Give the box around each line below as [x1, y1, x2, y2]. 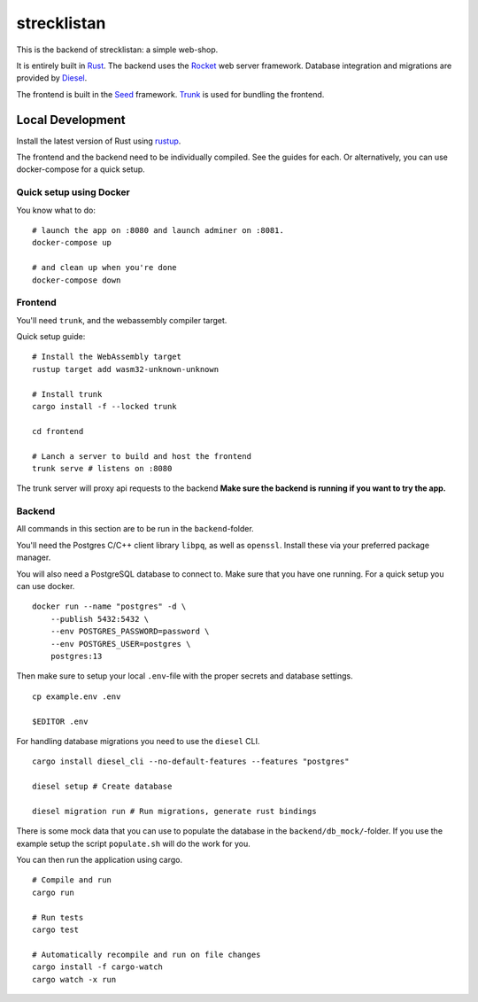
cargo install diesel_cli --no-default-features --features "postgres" [32, 757, 350, 766]
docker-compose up [32, 237, 112, 248]
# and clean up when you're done [32, 262, 177, 273]
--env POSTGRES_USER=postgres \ [50, 639, 191, 649]
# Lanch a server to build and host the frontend [32, 451, 252, 461]
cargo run [32, 887, 74, 897]
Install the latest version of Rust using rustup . [16, 136, 181, 146]
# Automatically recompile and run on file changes [32, 949, 261, 959]
